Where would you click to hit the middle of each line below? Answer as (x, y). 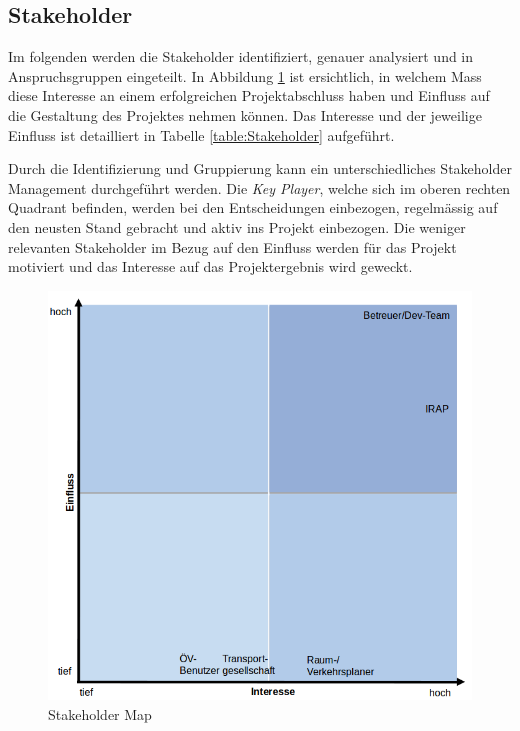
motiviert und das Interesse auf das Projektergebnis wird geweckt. (210, 266)
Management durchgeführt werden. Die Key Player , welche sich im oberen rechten (259, 187)
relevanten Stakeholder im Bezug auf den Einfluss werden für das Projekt (232, 246)
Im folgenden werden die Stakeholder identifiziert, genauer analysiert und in (241, 56)
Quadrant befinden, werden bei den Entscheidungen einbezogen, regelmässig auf (253, 207)
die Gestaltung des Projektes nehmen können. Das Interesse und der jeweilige (245, 114)
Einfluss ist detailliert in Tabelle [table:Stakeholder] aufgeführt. (201, 134)
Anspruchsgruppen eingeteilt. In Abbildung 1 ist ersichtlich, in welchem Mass (245, 75)
